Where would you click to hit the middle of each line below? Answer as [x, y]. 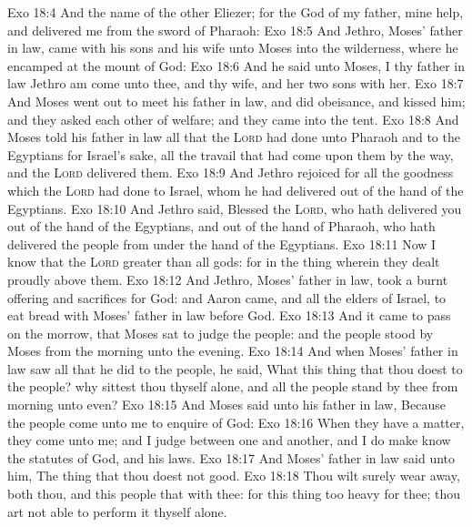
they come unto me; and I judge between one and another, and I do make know [229, 440]
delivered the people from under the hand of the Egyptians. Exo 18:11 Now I [222, 243]
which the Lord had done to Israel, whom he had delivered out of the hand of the [236, 190]
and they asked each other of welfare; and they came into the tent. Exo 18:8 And [233, 119]
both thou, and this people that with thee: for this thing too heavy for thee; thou [234, 494]
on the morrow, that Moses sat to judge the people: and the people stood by [221, 333]
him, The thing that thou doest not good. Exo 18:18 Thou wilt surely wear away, [234, 476]
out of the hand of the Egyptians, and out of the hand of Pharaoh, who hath [221, 226]
